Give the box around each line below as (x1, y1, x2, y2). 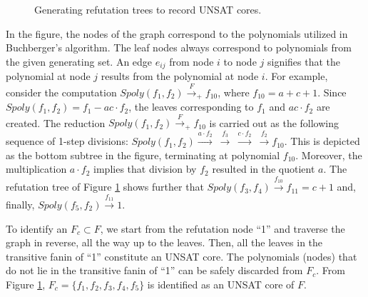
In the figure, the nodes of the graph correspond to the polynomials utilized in (6, 26, 348, 41)
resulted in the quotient (212, 161, 315, 176)
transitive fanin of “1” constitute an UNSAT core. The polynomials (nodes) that (6, 248, 357, 263)
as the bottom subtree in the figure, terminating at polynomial (6, 147, 280, 162)
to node (223, 54, 257, 69)
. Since (317, 84, 347, 99)
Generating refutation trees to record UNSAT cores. (34, 2, 262, 16)
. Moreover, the (295, 147, 362, 162)
